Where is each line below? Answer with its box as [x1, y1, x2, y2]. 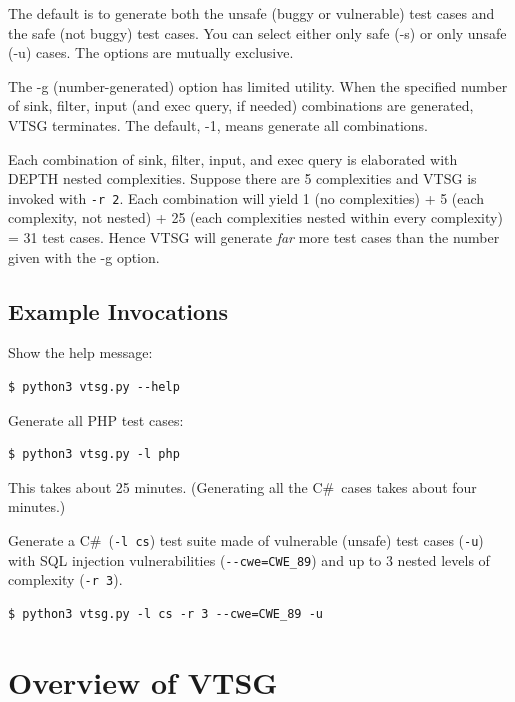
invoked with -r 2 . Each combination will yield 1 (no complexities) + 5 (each [8, 187, 485, 208]
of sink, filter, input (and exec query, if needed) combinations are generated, [8, 95, 474, 116]
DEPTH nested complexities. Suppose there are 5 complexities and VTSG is [8, 168, 477, 189]
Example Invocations [8, 295, 229, 326]
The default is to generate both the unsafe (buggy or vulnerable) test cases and [8, 3, 495, 23]
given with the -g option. [8, 246, 160, 267]
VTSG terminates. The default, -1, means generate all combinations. [8, 114, 428, 135]
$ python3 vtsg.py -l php [8, 447, 180, 462]
